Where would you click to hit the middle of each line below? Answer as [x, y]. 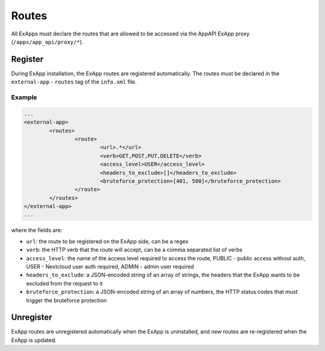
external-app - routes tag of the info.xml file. [74, 82]
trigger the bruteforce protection [67, 300]
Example [24, 97]
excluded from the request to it [64, 283]
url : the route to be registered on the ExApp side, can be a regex [107, 241]
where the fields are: [37, 230]
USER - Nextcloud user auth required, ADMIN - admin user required [110, 267]
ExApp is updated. [34, 340]
